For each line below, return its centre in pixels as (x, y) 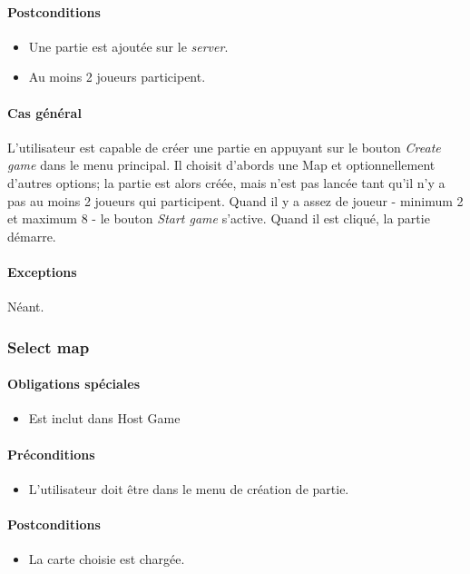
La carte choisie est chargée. (107, 559)
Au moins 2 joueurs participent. (117, 77)
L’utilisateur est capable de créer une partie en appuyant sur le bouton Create (224, 147)
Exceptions (42, 271)
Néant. (26, 307)
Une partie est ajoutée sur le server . (128, 46)
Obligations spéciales (74, 384)
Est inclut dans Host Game (104, 418)
